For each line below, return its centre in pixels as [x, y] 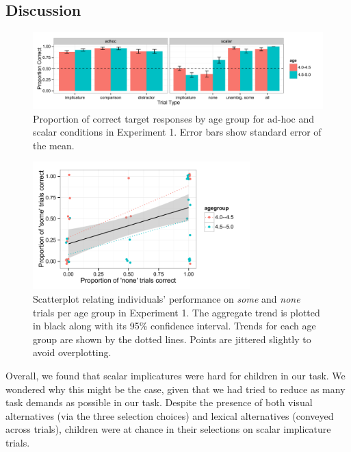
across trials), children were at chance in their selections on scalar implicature [168, 429]
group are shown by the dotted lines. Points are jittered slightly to [172, 339]
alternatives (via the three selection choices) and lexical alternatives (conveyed [170, 415]
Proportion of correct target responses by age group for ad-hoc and [174, 118]
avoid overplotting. [72, 352]
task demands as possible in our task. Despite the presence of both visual [159, 402]
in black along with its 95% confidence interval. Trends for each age [174, 326]
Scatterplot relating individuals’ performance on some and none [167, 298]
